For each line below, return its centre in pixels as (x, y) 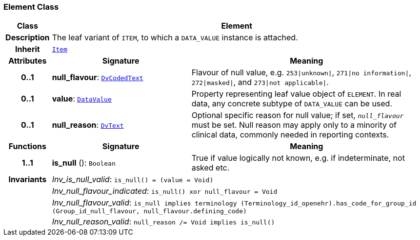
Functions (27, 146)
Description (28, 38)
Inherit (27, 49)
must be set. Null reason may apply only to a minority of (294, 125)
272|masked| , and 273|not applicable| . (260, 82)
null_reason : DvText (88, 125)
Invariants (28, 180)
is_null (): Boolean (84, 163)
